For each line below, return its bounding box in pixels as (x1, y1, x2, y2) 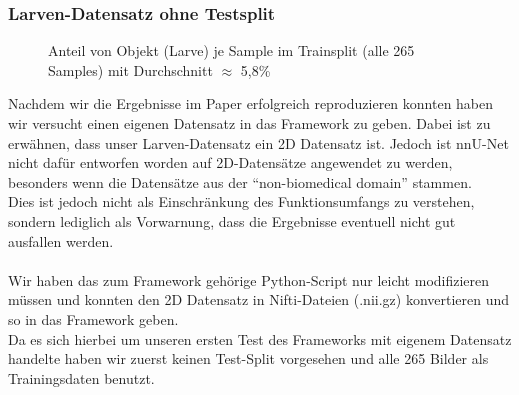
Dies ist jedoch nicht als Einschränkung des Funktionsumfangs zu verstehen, (8, 191, 475, 212)
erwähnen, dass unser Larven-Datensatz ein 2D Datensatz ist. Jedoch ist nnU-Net (8, 132, 509, 153)
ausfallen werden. (8, 230, 114, 251)
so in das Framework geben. (8, 308, 179, 329)
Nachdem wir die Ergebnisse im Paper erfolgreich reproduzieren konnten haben (8, 93, 494, 114)
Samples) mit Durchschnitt (48, 59, 213, 80)
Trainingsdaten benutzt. (8, 367, 155, 388)
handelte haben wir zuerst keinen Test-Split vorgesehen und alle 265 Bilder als (8, 348, 489, 369)
